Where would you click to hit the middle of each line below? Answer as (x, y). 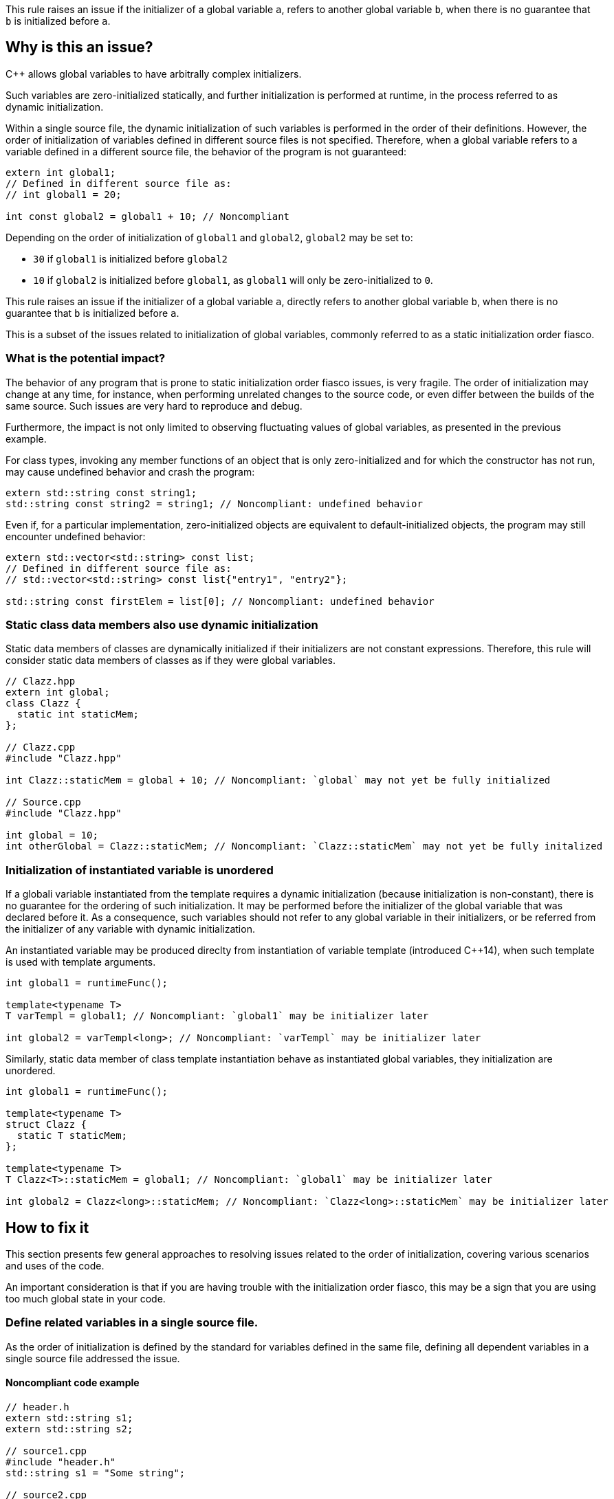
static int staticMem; (78, 714)
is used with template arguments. (81, 962)
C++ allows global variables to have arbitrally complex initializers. (154, 74)
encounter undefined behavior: (76, 536)
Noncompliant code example (73, 1383)
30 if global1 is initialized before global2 (130, 258)
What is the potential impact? (86, 358)
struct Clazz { (46, 1125)
